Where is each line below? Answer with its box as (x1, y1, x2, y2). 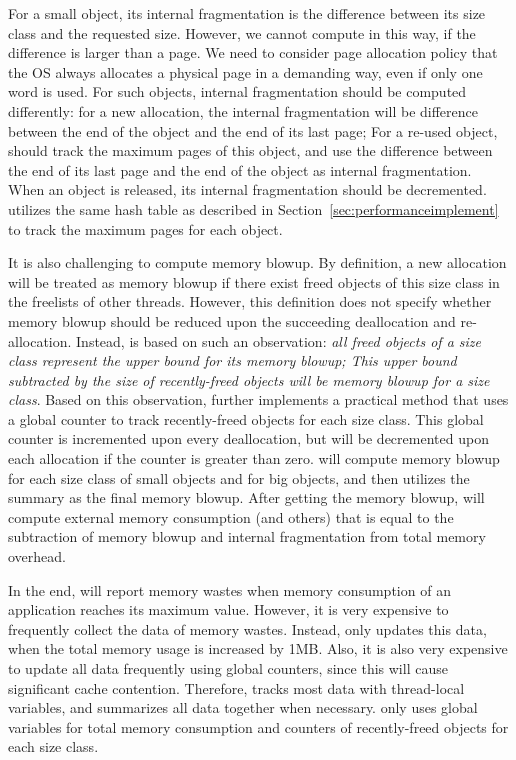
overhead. (8, 546, 66, 567)
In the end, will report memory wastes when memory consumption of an (8, 579, 451, 600)
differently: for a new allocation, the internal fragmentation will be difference (8, 100, 478, 121)
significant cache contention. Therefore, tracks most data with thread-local (8, 677, 465, 698)
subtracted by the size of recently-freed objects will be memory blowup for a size (8, 369, 490, 390)
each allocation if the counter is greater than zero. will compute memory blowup (8, 448, 500, 469)
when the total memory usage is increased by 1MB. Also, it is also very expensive (8, 638, 508, 659)
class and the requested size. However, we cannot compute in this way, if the (8, 22, 476, 43)
